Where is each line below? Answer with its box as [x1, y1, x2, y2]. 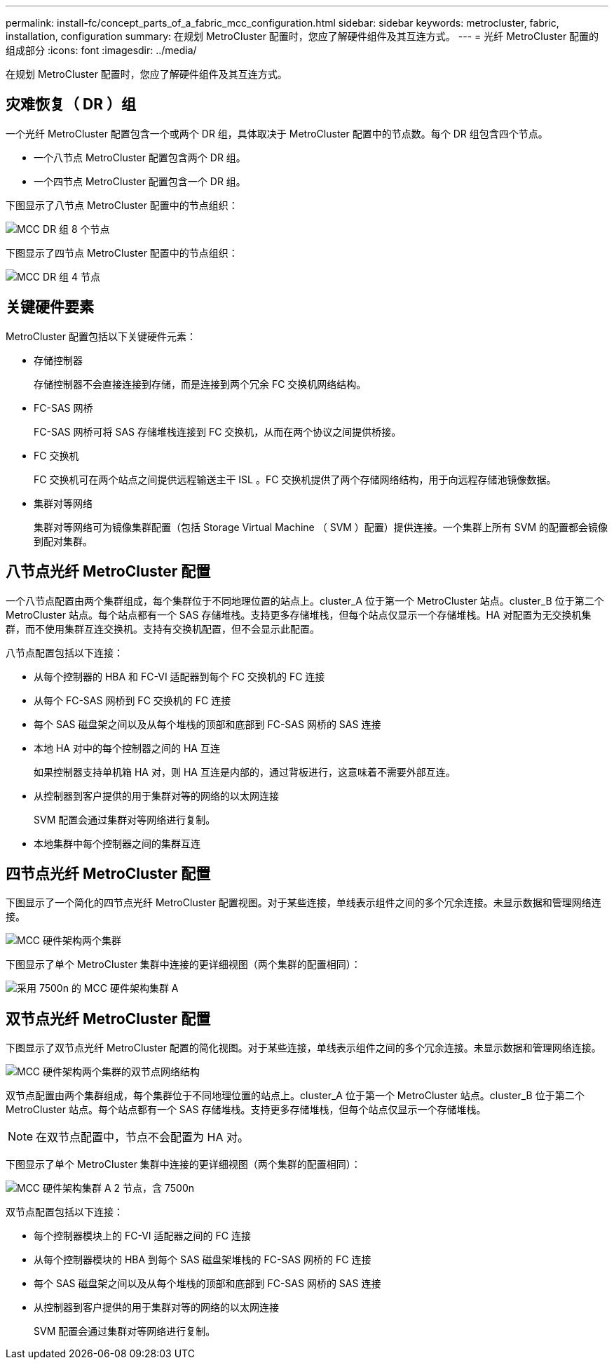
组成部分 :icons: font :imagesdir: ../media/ [6, 44, 197, 56]
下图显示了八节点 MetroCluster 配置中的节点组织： [6, 199, 238, 211]
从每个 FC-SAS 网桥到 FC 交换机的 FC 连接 [34, 694, 231, 706]
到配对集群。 [34, 534, 93, 547]
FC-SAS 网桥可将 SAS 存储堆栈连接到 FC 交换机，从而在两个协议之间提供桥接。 [34, 425, 402, 438]
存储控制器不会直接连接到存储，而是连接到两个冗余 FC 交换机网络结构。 [34, 377, 367, 390]
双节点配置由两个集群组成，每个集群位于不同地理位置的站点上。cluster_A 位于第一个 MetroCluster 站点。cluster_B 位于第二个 [6, 1089, 585, 1102]
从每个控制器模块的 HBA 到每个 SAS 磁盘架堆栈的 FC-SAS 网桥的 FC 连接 [34, 1253, 371, 1266]
